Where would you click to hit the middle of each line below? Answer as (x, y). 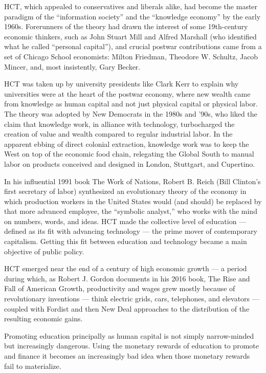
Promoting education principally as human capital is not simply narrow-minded (129, 335)
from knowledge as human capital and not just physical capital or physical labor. (131, 104)
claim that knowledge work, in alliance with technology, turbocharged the (119, 124)
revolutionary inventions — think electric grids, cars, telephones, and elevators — (132, 299)
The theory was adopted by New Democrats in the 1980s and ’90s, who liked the (131, 113)
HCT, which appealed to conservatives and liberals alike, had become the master (131, 6)
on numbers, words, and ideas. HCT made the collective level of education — (125, 221)
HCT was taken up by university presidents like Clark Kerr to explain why (121, 84)
